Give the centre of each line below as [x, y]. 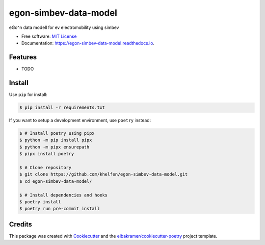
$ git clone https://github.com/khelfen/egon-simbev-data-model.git [104, 174]
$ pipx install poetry [47, 154]
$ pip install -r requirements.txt [62, 108]
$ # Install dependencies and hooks [64, 195]
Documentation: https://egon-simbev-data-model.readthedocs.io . [88, 43]
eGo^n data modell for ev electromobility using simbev [64, 27]
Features [23, 57]
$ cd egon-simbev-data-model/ [56, 181]
